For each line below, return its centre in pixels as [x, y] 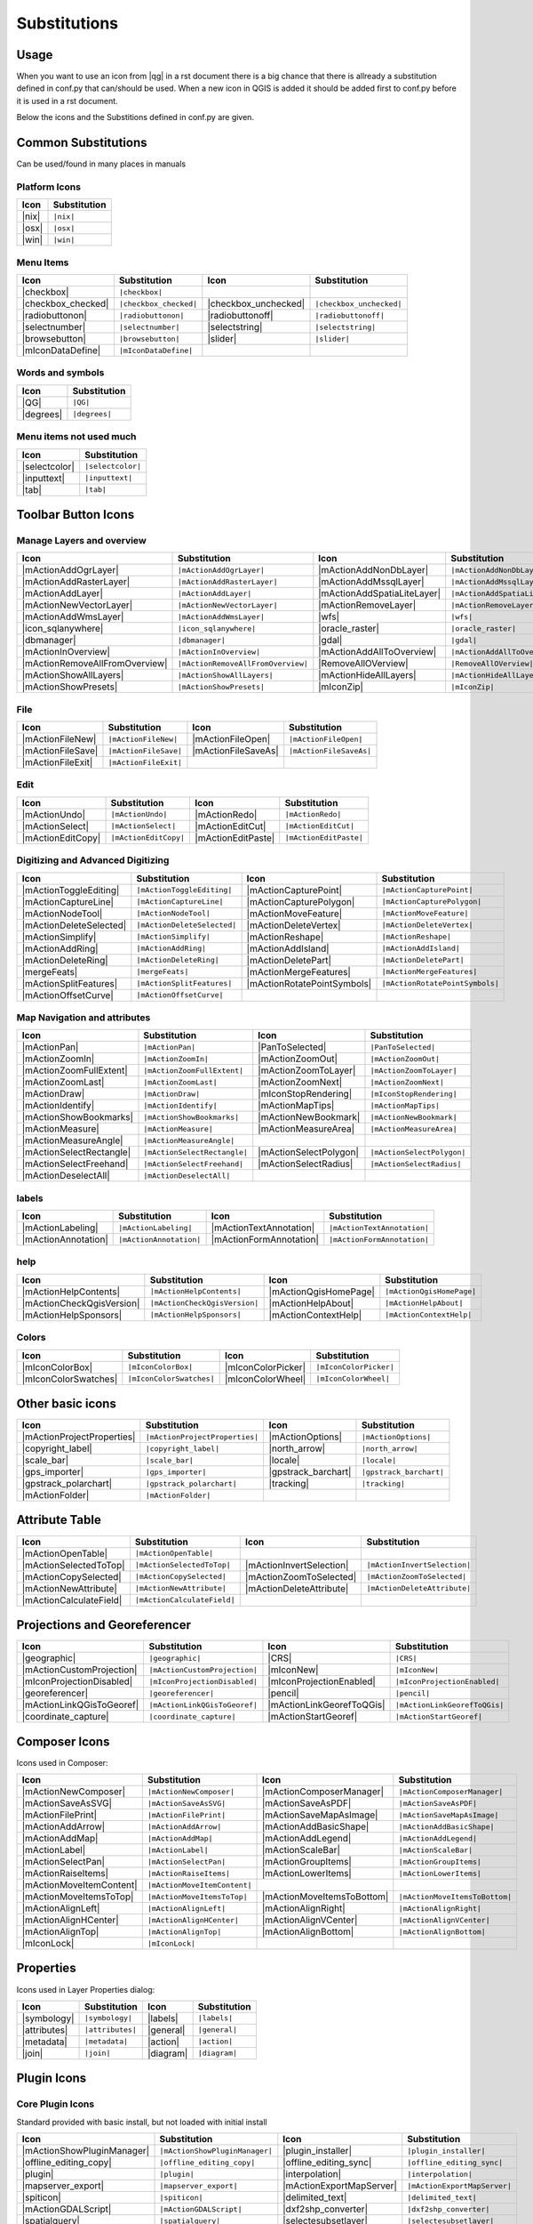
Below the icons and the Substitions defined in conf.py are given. [135, 117]
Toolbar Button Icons [76, 515]
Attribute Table [59, 1520]
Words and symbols [60, 373]
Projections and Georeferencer [103, 1625]
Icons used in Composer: [62, 1762]
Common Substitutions [82, 143]
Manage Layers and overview [81, 540]
